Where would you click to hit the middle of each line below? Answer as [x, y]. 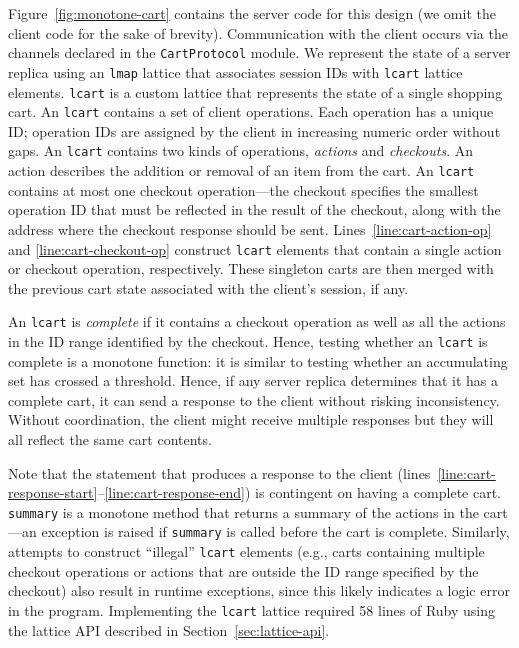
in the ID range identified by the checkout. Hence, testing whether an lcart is [248, 341]
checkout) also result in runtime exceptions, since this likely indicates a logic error [259, 590]
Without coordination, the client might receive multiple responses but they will [251, 419]
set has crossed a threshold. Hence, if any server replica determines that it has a [253, 380]
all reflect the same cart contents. [110, 439]
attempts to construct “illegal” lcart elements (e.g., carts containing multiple [246, 551]
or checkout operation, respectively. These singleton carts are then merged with [251, 268]
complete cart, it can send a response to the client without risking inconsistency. [254, 399]
